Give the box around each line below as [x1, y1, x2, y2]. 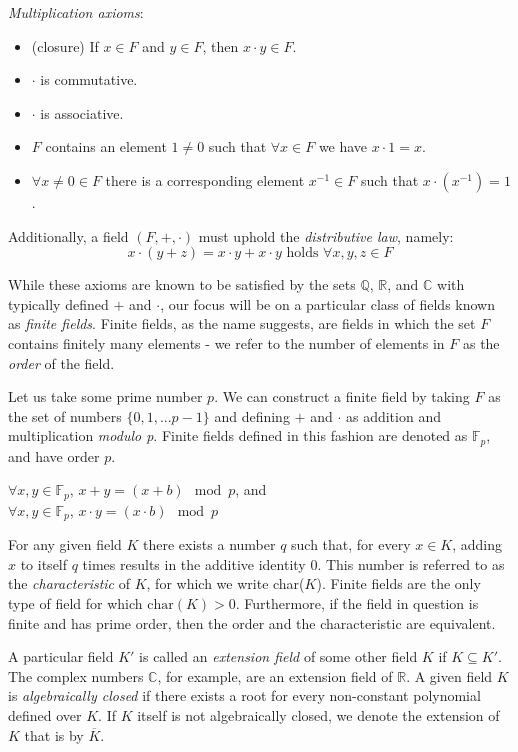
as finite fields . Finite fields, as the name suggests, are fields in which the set [8, 313, 476, 334]
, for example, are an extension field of [157, 665, 393, 686]
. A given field [406, 665, 493, 686]
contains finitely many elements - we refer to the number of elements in [8, 332, 445, 353]
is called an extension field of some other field [139, 646, 418, 667]
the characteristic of [8, 573, 131, 594]
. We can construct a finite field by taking [214, 386, 470, 407]
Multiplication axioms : [8, 2, 144, 22]
